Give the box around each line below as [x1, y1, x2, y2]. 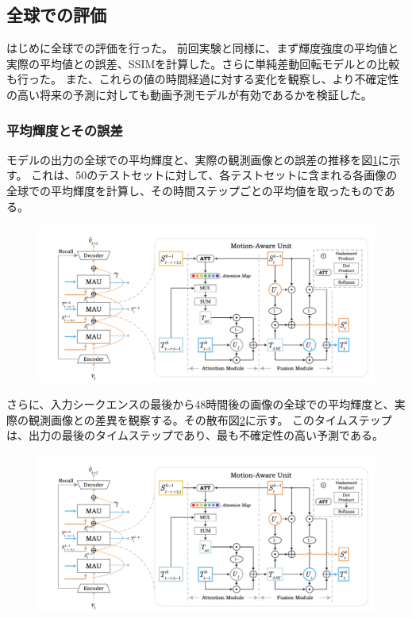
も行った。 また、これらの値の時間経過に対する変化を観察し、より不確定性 [6, 71, 399, 87]
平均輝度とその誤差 [6, 120, 123, 140]
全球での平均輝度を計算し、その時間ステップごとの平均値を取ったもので [6, 182, 384, 198]
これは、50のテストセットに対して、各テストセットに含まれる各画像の [31, 167, 398, 183]
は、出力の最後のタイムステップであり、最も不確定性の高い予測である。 [6, 427, 383, 443]
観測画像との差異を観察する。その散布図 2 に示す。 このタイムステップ [28, 411, 392, 428]
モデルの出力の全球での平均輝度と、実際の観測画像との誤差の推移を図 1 [6, 151, 379, 167]
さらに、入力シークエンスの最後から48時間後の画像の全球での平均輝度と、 [6, 396, 395, 413]
